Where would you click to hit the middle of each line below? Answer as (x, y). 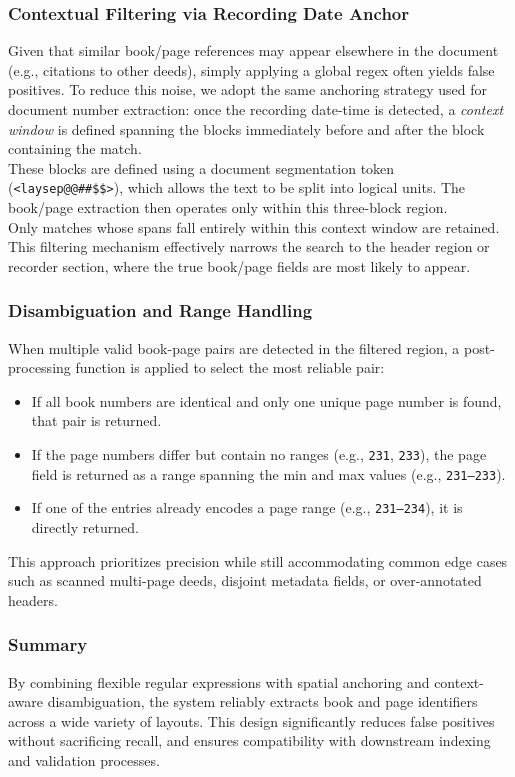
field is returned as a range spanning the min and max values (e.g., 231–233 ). (268, 473)
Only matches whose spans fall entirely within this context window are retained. (254, 226)
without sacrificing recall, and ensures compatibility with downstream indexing (249, 740)
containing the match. (75, 148)
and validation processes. (84, 759)
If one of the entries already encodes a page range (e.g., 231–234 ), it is (247, 507)
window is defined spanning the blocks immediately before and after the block (246, 128)
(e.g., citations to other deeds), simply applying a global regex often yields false (251, 69)
